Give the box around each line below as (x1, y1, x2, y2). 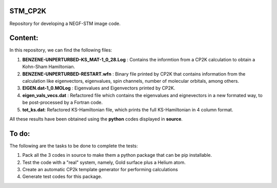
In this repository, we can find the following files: (9, 47, 112, 53)
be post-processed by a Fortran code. (22, 100, 103, 106)
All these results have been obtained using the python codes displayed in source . (9, 115, 183, 122)
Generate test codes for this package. (22, 174, 103, 180)
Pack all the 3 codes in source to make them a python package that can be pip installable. (22, 152, 212, 158)
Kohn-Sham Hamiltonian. (22, 64, 75, 70)
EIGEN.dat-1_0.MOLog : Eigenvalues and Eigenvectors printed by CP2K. (22, 85, 175, 91)
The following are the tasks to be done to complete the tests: (9, 143, 138, 149)
